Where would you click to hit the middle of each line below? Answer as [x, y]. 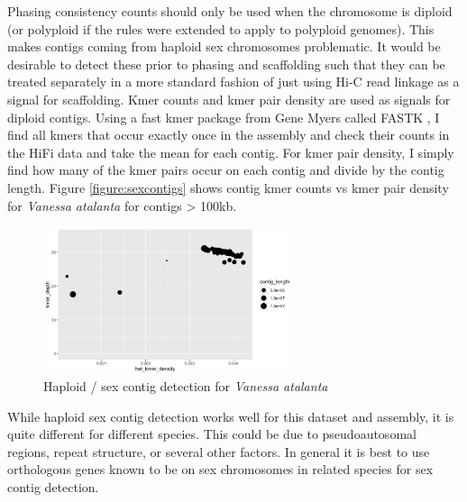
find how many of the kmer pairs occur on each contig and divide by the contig [226, 170]
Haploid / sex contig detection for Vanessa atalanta [186, 386]
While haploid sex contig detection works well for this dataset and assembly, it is [231, 416]
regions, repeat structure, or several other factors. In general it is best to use [219, 451]
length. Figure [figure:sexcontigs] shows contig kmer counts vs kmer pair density [228, 187]
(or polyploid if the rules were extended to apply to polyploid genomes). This [221, 28]
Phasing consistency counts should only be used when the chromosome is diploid [230, 11]
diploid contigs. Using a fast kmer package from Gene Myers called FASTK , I [224, 117]
